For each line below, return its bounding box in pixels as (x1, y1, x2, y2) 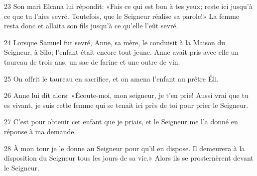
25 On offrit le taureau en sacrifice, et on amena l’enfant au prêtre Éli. (4, 73, 219, 84)
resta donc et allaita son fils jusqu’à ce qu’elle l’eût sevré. (4, 20, 178, 31)
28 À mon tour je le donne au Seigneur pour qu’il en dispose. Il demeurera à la (4, 143, 245, 153)
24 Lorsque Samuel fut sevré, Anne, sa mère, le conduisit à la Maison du (4, 37, 226, 47)
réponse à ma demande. (4, 126, 76, 136)
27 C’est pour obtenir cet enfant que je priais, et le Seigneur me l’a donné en (4, 116, 238, 127)
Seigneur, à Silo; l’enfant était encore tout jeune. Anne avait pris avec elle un (4, 47, 239, 57)
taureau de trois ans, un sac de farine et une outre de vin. (4, 56, 180, 67)
